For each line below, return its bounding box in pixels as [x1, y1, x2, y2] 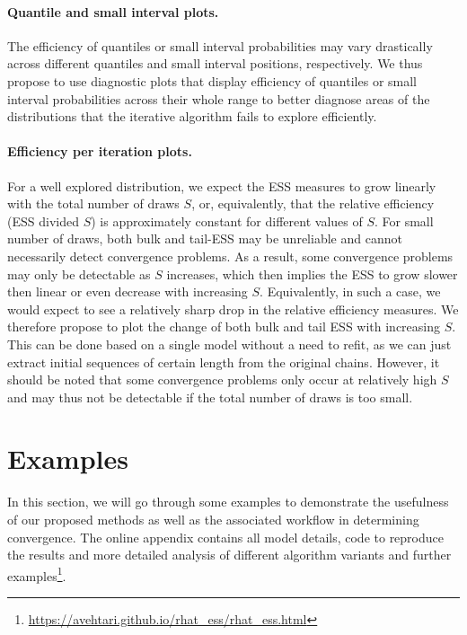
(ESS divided [7, 211, 79, 230]
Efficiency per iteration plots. [7, 142, 192, 161]
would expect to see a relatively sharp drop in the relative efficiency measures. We [7, 299, 459, 318]
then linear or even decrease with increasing [7, 282, 248, 301]
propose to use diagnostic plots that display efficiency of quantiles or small [7, 71, 417, 90]
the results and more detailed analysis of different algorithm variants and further [7, 545, 452, 564]
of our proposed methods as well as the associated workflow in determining [7, 510, 419, 528]
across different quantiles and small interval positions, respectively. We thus [7, 54, 423, 73]
